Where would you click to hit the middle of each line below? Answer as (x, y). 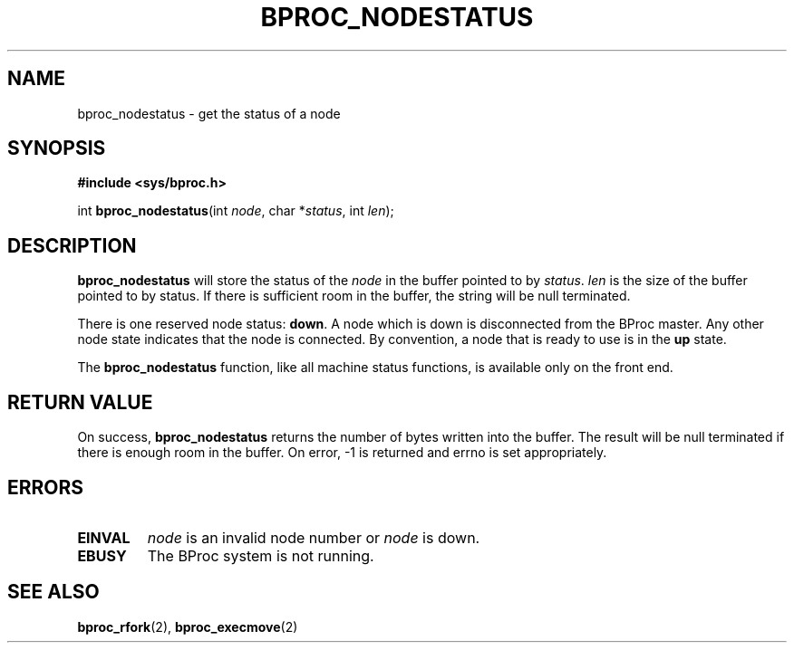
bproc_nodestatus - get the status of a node (209, 113)
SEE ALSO (53, 592)
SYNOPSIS (57, 148)
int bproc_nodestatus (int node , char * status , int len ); (236, 211)
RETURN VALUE (80, 402)
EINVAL (104, 537)
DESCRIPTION (72, 245)
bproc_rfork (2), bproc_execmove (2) (188, 626)
